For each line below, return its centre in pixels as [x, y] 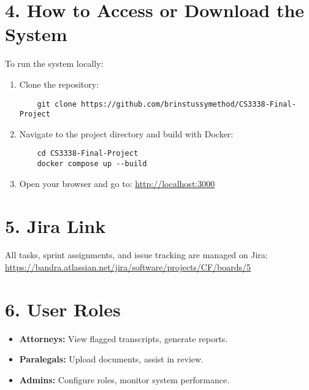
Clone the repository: [59, 84]
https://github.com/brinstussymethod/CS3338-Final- [189, 104]
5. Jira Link [55, 225]
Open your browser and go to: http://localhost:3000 [117, 183]
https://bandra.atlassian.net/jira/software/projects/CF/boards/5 [128, 267]
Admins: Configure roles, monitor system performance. [124, 379]
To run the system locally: [54, 63]
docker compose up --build [92, 164]
